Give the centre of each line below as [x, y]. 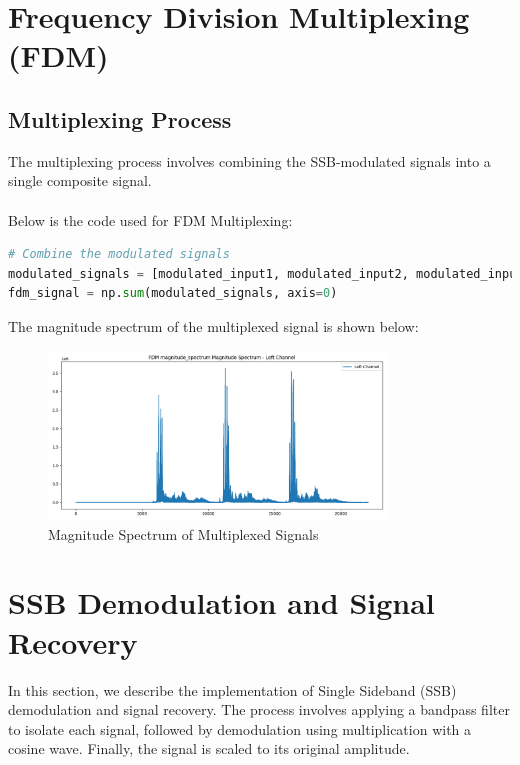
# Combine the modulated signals [119, 254]
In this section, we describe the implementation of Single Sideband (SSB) [232, 689]
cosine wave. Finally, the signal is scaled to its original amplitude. [209, 748]
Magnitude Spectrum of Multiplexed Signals [183, 533]
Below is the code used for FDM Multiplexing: [150, 219]
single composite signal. [80, 180]
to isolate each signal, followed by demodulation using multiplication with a [240, 728]
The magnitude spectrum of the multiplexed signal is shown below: [213, 325]
